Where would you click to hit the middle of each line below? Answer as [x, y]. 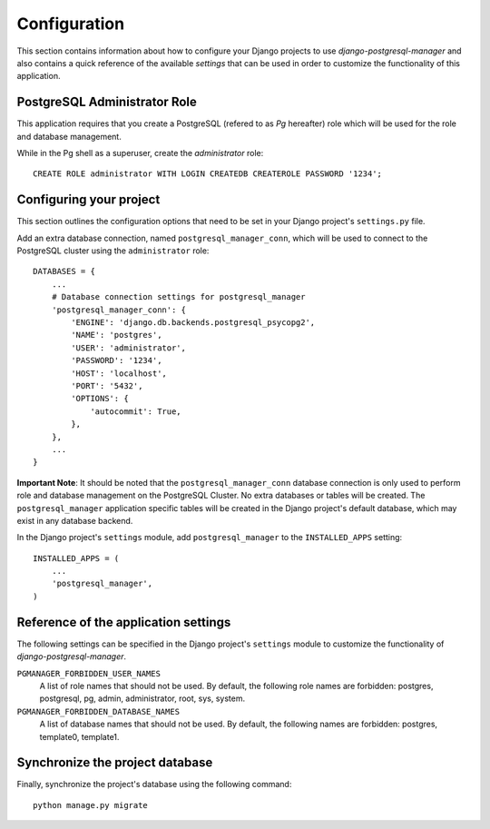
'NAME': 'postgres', [117, 335]
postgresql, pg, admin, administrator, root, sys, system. [142, 698]
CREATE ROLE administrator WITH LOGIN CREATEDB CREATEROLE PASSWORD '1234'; [208, 174]
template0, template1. [79, 736]
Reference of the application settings [124, 622]
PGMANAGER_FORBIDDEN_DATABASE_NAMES [98, 711]
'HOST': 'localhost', [119, 373]
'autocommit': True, [136, 411]
